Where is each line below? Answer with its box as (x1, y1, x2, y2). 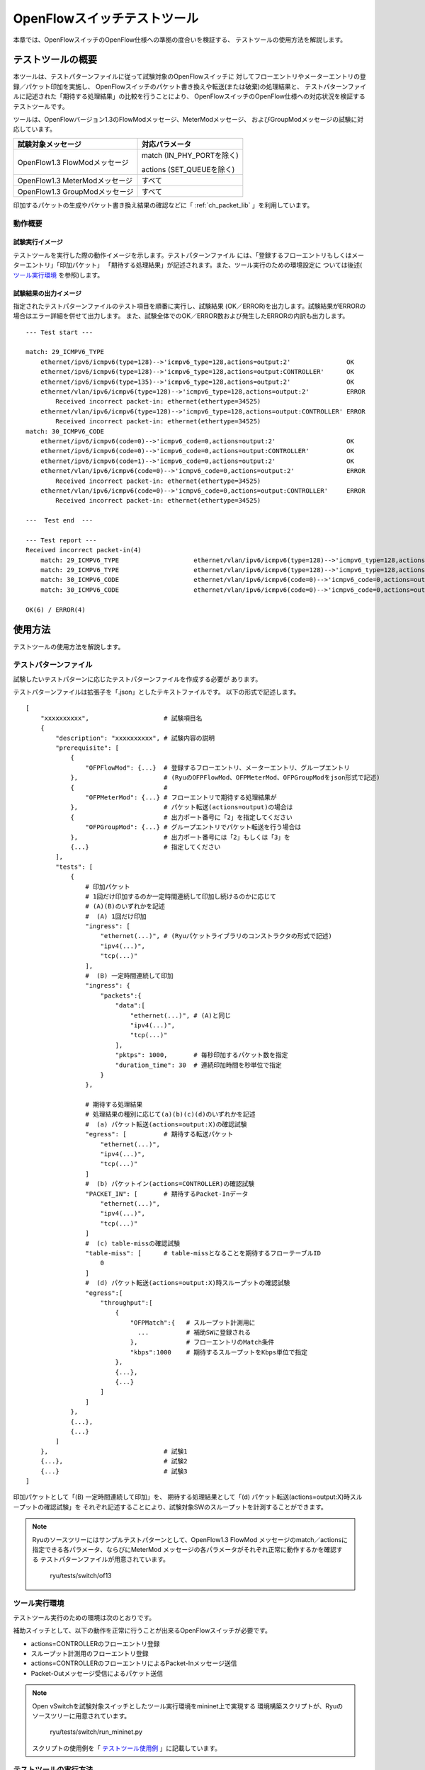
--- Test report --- (25, 536, 97, 544)
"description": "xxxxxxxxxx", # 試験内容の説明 (55, 733, 215, 742)
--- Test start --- (25, 328, 93, 336)
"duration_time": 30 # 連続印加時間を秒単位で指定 (115, 1061, 283, 1069)
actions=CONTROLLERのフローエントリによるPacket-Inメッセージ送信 (30, 1659, 237, 1667)
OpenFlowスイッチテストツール (13, 11, 198, 26)
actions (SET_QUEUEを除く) (141, 164, 235, 174)
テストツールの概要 (13, 54, 97, 66)
